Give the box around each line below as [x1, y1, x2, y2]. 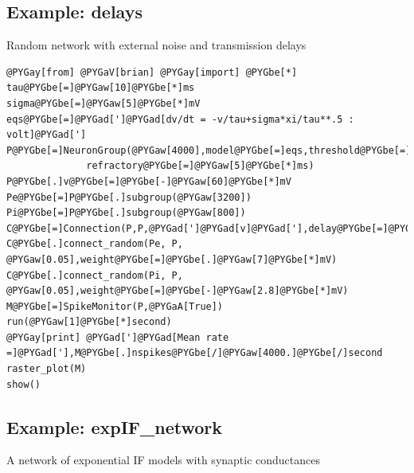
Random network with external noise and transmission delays [6, 37, 307, 53]
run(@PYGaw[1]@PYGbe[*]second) [6, 316, 172, 328]
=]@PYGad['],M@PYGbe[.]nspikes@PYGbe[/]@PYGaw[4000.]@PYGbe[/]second [6, 347, 383, 359]
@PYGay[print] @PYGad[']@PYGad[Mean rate [6, 331, 229, 343]
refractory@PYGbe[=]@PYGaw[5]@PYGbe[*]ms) [86, 160, 314, 172]
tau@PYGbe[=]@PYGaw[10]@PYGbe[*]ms [6, 82, 195, 94]
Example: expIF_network [6, 414, 223, 439]
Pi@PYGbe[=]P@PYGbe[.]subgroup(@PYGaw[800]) [6, 207, 246, 219]
